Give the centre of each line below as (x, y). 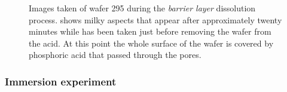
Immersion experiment (61, 81)
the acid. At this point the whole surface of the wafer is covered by (151, 43)
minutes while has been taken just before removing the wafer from (150, 31)
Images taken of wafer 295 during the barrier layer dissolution (142, 8)
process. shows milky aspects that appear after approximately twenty (155, 19)
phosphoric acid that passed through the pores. (115, 55)
